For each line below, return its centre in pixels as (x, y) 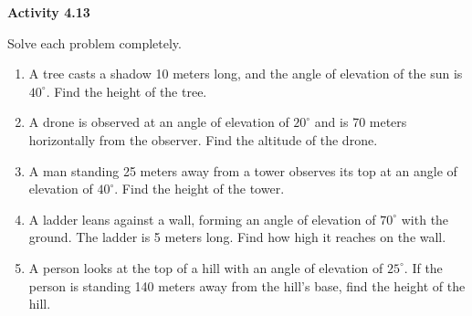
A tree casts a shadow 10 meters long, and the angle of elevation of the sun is (246, 74)
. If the (423, 267)
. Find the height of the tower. (199, 189)
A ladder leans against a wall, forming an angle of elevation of (202, 219)
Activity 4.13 (49, 12)
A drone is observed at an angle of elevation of (159, 122)
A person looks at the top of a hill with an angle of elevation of (206, 267)
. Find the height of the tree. (126, 91)
